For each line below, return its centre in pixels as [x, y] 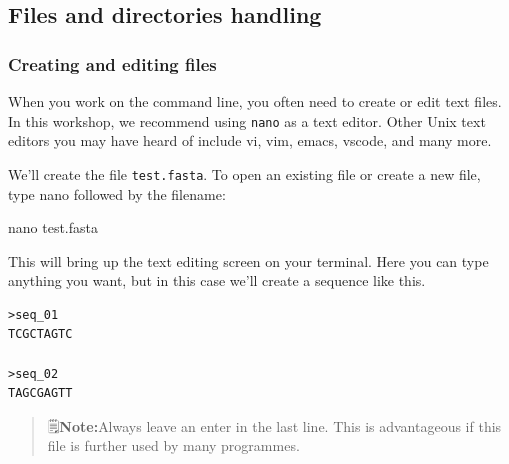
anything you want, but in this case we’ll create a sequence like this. [217, 280]
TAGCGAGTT [40, 393]
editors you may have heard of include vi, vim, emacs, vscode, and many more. [250, 140]
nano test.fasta [53, 227]
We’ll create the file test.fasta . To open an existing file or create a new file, [244, 173]
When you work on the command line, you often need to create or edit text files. [255, 101]
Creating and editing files [112, 63]
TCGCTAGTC [40, 334]
